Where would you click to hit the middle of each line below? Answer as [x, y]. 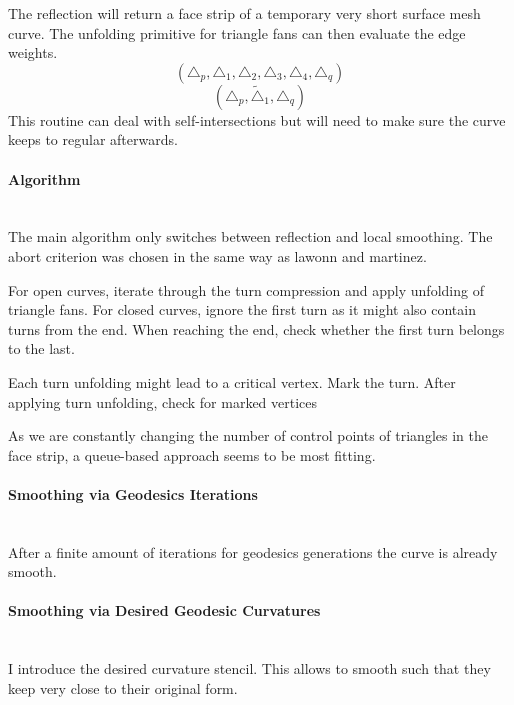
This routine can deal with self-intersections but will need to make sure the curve [257, 119]
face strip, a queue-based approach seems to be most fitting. [192, 454]
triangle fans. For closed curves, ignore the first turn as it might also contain [242, 309]
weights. [33, 52]
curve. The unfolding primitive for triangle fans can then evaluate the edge [237, 32]
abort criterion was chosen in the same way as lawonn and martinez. [217, 255]
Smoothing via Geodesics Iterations [133, 493]
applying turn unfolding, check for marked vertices [163, 401]
